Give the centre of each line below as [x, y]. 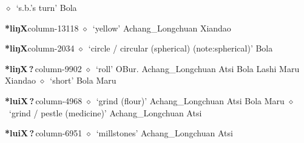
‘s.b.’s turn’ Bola [46, 7]
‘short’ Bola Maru [83, 80]
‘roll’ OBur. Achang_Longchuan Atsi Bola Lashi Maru [198, 68]
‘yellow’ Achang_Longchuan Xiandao [162, 28]
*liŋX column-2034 [40, 48]
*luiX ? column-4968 [44, 100]
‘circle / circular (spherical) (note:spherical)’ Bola [181, 48]
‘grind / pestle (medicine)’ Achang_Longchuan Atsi [105, 112]
